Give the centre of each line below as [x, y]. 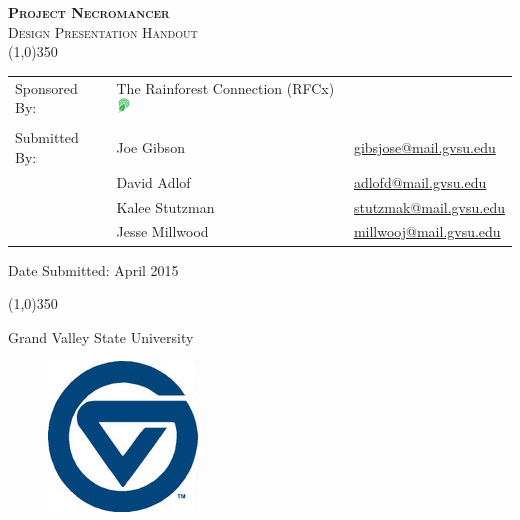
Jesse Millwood [162, 231]
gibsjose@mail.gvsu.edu [424, 147]
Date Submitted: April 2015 [93, 269]
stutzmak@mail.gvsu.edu [429, 206]
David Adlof [153, 181]
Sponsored [46, 87]
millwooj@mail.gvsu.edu [427, 231]
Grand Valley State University [101, 336]
